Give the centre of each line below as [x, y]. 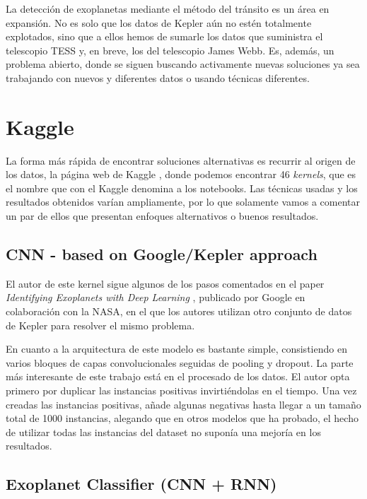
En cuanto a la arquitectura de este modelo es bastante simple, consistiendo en [176, 349]
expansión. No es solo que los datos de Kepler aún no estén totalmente [159, 22]
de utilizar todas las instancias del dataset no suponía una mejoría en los [163, 432]
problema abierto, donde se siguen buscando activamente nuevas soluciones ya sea [183, 64]
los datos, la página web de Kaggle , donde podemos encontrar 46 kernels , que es [181, 174]
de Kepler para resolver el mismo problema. [100, 325]
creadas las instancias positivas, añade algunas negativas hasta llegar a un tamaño [183, 404]
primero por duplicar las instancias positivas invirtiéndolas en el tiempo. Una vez [181, 391]
